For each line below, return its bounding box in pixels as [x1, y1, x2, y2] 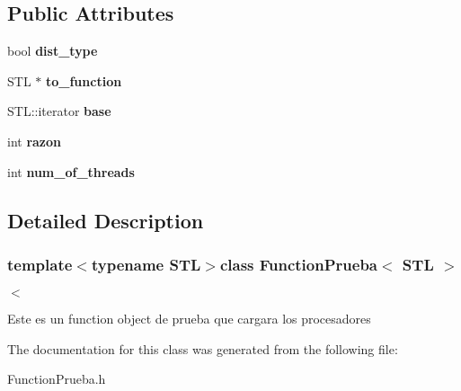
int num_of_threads [7, 162, 135, 181]
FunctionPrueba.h [7, 369, 106, 388]
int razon [7, 131, 62, 150]
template [7, 253, 73, 275]
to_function [45, 71, 122, 90]
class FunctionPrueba [219, 253, 377, 275]
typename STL [91, 253, 201, 275]
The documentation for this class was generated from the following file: [7, 339, 398, 358]
